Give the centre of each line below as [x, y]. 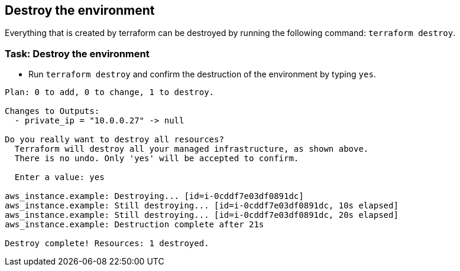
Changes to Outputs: [52, 111]
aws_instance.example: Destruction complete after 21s [135, 225]
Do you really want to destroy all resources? [114, 140]
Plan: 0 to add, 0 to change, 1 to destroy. [110, 92]
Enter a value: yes [59, 177]
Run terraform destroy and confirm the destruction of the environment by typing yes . [202, 74]
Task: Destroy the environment [77, 53]
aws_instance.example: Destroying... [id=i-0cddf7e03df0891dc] [154, 196]
